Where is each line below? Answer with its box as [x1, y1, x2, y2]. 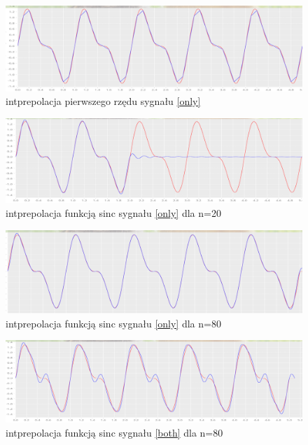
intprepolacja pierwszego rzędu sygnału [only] [6, 94, 201, 108]
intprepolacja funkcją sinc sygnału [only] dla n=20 [6, 206, 221, 220]
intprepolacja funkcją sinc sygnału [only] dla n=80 [6, 316, 221, 330]
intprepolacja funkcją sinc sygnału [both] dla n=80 [6, 425, 223, 439]
